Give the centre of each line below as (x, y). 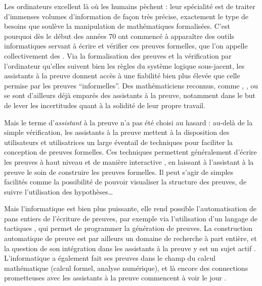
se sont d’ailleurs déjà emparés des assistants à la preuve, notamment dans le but (130, 95)
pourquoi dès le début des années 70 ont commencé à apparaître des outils (119, 36)
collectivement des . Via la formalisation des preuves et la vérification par (118, 55)
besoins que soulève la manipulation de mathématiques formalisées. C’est (117, 26)
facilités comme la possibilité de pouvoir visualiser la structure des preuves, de (125, 182)
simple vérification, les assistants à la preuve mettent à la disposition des (117, 132)
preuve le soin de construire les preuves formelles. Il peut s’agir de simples (119, 172)
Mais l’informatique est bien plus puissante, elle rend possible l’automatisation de (130, 208)
